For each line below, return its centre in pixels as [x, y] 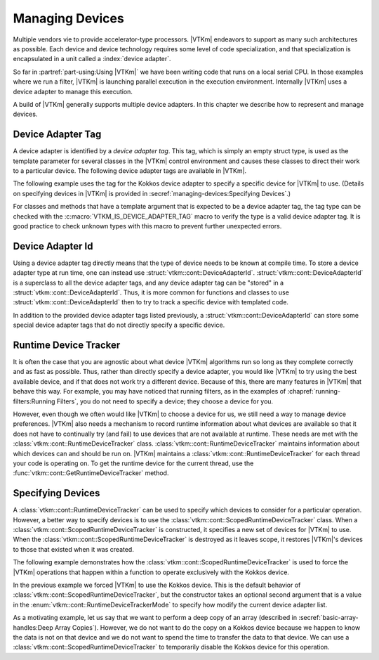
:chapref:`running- [314, 392]
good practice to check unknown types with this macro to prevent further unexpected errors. [147, 226]
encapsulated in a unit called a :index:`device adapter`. [92, 59]
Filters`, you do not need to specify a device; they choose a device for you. [165, 401]
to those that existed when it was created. [74, 549]
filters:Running [34, 401]
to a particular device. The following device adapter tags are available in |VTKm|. [130, 170]
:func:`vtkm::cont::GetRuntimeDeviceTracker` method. [91, 473]
